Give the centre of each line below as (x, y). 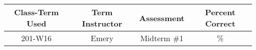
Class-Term (36, 12)
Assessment (162, 18)
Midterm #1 (162, 38)
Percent (220, 12)
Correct (220, 23)
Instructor (102, 23)
